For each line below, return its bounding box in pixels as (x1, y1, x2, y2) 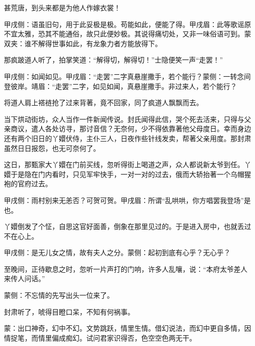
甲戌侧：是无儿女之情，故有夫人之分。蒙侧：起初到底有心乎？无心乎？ (4, 247, 230, 258)
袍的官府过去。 (4, 178, 52, 189)
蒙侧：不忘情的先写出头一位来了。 (4, 290, 114, 300)
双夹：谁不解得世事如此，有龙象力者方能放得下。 (4, 38, 162, 48)
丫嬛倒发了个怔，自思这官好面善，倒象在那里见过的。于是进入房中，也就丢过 (4, 221, 251, 231)
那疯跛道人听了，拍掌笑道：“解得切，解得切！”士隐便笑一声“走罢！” (4, 55, 223, 65)
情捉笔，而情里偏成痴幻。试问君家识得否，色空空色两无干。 (4, 332, 196, 343)
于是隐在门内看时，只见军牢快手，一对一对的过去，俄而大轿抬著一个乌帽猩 (10, 169, 251, 179)
